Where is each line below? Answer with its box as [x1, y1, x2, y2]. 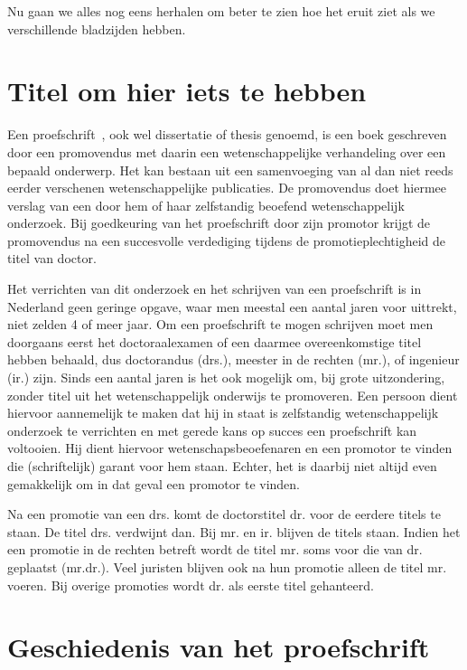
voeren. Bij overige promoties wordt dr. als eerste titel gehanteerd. [7, 575, 374, 594]
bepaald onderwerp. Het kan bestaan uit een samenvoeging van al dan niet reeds [7, 160, 453, 179]
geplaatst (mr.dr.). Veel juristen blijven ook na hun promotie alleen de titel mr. [7, 557, 447, 576]
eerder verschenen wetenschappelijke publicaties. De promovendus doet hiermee [7, 178, 446, 197]
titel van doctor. [7, 249, 97, 268]
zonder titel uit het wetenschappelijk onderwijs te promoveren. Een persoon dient [7, 385, 458, 404]
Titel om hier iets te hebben [7, 72, 367, 109]
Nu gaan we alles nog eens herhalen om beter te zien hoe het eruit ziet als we [7, 2, 435, 20]
